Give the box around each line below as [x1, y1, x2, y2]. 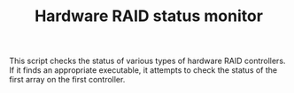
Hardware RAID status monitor [34, 6, 264, 26]
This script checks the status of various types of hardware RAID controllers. [9, 55, 286, 67]
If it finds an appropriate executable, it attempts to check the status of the [9, 65, 278, 75]
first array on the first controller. [9, 75, 126, 85]
